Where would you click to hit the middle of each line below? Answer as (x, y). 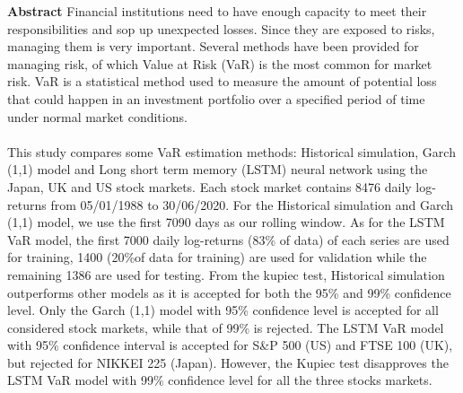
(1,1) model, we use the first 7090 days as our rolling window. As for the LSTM (226, 222)
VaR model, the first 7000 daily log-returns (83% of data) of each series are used (228, 239)
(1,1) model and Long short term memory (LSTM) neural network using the (218, 169)
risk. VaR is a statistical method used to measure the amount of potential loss (222, 81)
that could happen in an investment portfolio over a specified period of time (216, 98)
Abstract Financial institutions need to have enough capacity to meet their (217, 11)
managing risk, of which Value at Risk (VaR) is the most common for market (220, 63)
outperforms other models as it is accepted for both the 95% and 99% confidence (229, 292)
